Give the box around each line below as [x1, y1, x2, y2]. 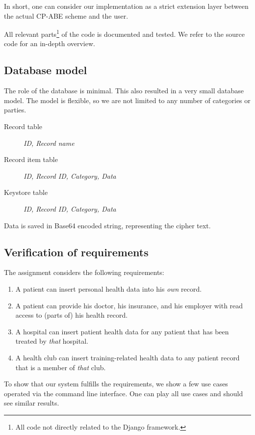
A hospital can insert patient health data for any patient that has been [15, 326, 229, 336]
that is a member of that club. [15, 362, 106, 372]
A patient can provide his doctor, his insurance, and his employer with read [15, 300, 243, 310]
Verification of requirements [4, 244, 149, 259]
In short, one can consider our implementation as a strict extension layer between [4, 1, 249, 11]
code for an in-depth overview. [4, 38, 95, 49]
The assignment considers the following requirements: [4, 267, 164, 277]
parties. [4, 105, 26, 115]
